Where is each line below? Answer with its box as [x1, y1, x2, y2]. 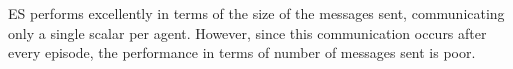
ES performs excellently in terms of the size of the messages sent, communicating [8, 3, 505, 23]
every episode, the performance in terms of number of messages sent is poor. [8, 42, 476, 63]
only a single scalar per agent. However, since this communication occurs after [8, 22, 487, 43]
